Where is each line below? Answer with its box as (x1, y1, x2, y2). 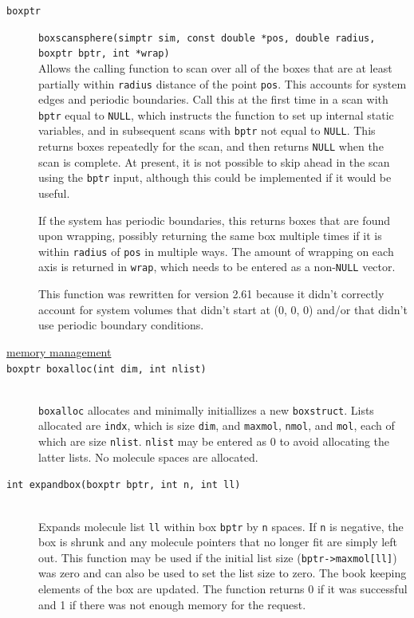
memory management (6, 343, 112, 360)
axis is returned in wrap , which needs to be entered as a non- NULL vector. (38, 258, 396, 275)
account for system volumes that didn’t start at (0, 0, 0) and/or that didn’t (38, 301, 408, 317)
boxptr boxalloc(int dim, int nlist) (6, 363, 207, 375)
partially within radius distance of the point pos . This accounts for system (38, 75, 407, 92)
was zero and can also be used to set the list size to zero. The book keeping (38, 565, 407, 581)
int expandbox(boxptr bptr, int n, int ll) (6, 479, 241, 491)
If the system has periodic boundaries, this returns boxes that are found (38, 211, 390, 228)
